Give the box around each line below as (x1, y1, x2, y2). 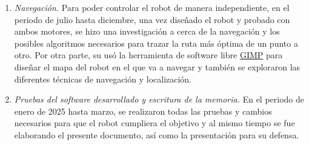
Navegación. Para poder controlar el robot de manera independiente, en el (14, 1, 290, 13)
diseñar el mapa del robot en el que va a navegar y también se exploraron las (14, 60, 301, 73)
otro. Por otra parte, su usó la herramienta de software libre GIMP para (14, 49, 283, 61)
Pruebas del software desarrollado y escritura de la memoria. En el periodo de (14, 93, 305, 106)
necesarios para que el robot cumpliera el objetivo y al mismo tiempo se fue (14, 116, 295, 129)
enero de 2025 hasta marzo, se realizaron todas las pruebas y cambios (14, 104, 272, 117)
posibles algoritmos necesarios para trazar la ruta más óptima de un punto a (14, 36, 298, 49)
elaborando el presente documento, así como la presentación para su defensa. (14, 128, 299, 141)
